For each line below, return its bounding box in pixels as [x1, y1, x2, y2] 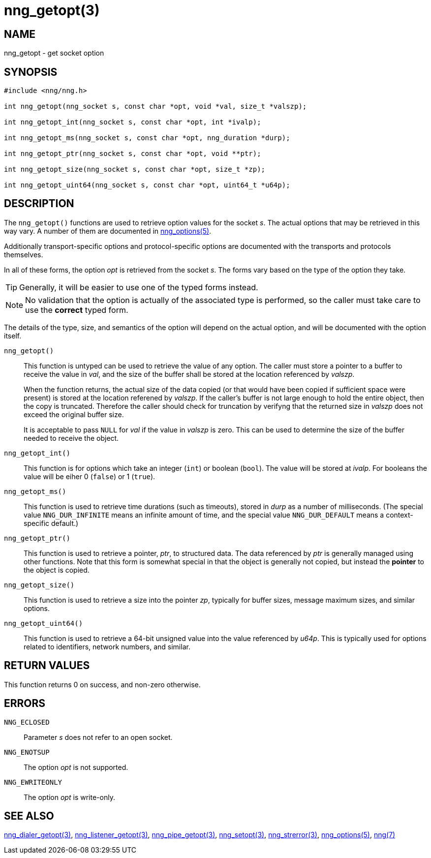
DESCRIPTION [4, 197, 74, 210]
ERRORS [4, 697, 46, 710]
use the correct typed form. [25, 305, 128, 315]
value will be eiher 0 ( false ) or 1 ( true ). [24, 472, 155, 481]
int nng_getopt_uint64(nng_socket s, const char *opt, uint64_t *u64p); [4, 181, 290, 189]
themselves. [4, 250, 43, 259]
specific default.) [24, 519, 79, 527]
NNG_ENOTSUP [4, 748, 50, 756]
